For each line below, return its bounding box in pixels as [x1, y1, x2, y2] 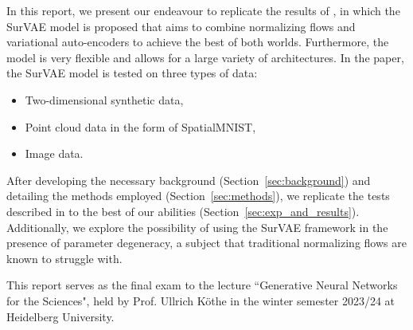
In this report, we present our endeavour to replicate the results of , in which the [6, 2, 400, 18]
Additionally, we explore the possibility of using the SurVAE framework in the [6, 218, 388, 235]
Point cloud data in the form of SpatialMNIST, [25, 118, 256, 135]
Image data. [25, 145, 84, 162]
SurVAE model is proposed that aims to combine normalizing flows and [6, 18, 356, 34]
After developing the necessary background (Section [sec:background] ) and [6, 171, 371, 188]
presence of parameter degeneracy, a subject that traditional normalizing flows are [6, 234, 407, 251]
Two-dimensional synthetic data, [25, 91, 184, 108]
